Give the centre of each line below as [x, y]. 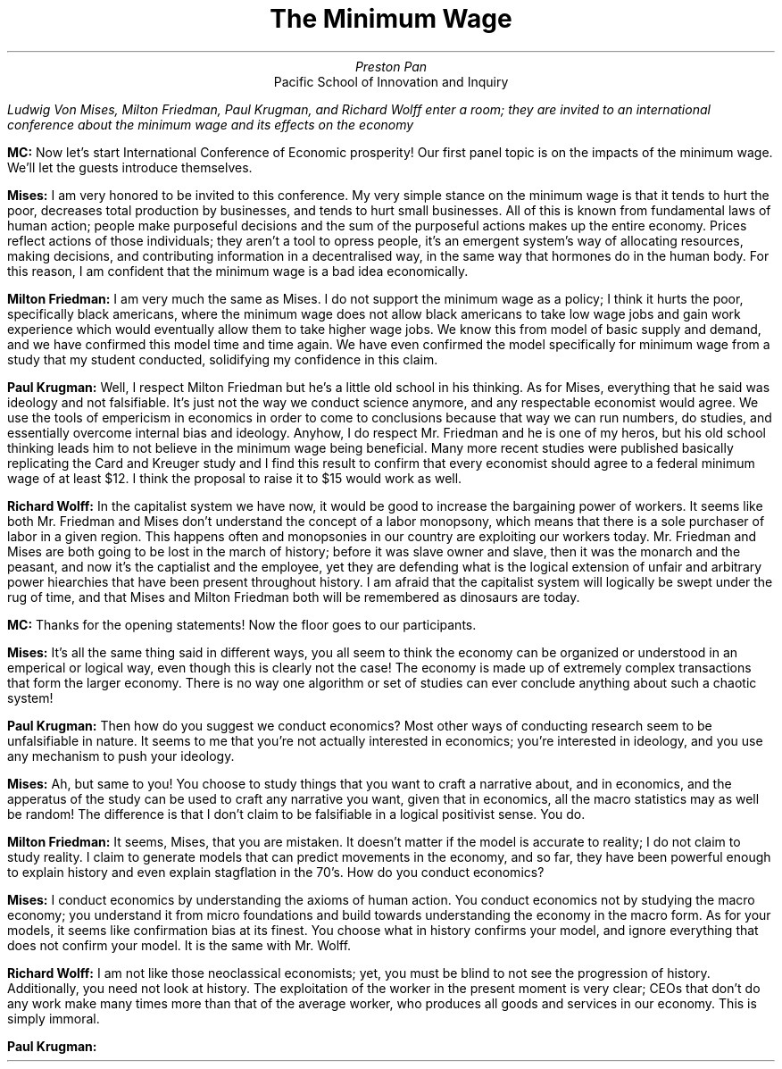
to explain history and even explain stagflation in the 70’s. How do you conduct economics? [276, 872]
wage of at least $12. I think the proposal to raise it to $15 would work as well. [235, 478]
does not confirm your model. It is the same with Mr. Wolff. [179, 945]
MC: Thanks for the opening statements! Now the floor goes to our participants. [242, 624]
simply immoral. [54, 1018]
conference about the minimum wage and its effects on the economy [211, 124]
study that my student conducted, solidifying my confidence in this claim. [223, 359]
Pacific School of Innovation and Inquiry [391, 81]
